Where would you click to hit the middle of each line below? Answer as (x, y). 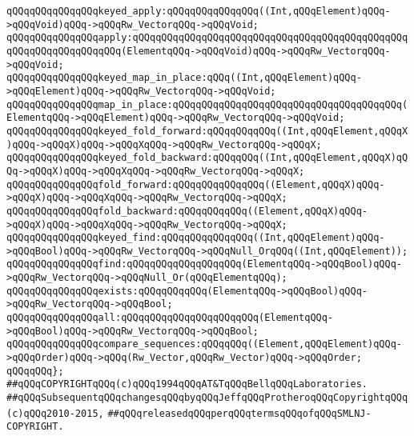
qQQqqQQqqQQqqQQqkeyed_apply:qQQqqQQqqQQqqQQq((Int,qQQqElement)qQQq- (199, 11)
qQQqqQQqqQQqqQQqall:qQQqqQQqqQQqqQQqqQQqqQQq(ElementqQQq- (170, 318)
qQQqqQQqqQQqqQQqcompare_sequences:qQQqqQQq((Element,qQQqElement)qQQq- (204, 344)
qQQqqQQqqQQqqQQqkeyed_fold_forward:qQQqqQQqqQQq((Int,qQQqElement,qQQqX (207, 131)
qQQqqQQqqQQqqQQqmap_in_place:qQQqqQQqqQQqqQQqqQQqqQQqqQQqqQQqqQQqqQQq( (207, 104)
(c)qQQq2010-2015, (55, 413)
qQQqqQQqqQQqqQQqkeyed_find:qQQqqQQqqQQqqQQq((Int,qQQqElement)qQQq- (196, 238)
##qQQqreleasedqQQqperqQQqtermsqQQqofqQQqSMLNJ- (239, 413)
